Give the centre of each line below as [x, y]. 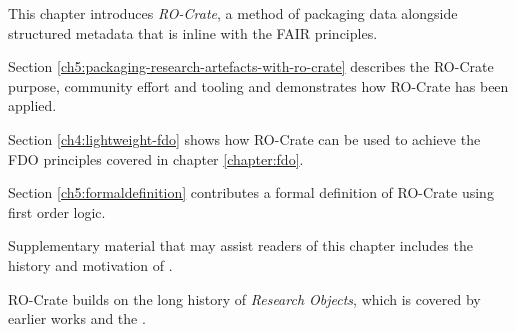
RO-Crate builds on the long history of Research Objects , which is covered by [244, 298]
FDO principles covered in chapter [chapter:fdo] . [156, 158]
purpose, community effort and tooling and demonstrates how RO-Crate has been [258, 85]
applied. [32, 105]
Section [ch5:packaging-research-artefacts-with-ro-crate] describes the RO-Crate [251, 66]
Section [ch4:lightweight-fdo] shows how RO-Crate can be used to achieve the [244, 138]
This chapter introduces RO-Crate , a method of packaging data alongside [233, 13]
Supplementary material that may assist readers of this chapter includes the [240, 245]
